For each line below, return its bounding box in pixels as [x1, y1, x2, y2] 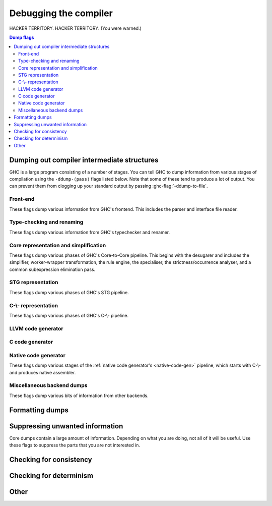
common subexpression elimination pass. [9, 266, 96, 272]
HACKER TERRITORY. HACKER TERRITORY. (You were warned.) [9, 25, 142, 31]
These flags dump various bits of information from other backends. [9, 392, 149, 399]
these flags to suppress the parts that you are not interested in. [9, 442, 141, 448]
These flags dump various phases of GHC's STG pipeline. [9, 289, 129, 295]
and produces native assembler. [9, 369, 76, 375]
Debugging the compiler [9, 8, 113, 19]
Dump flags [9, 34, 34, 40]
